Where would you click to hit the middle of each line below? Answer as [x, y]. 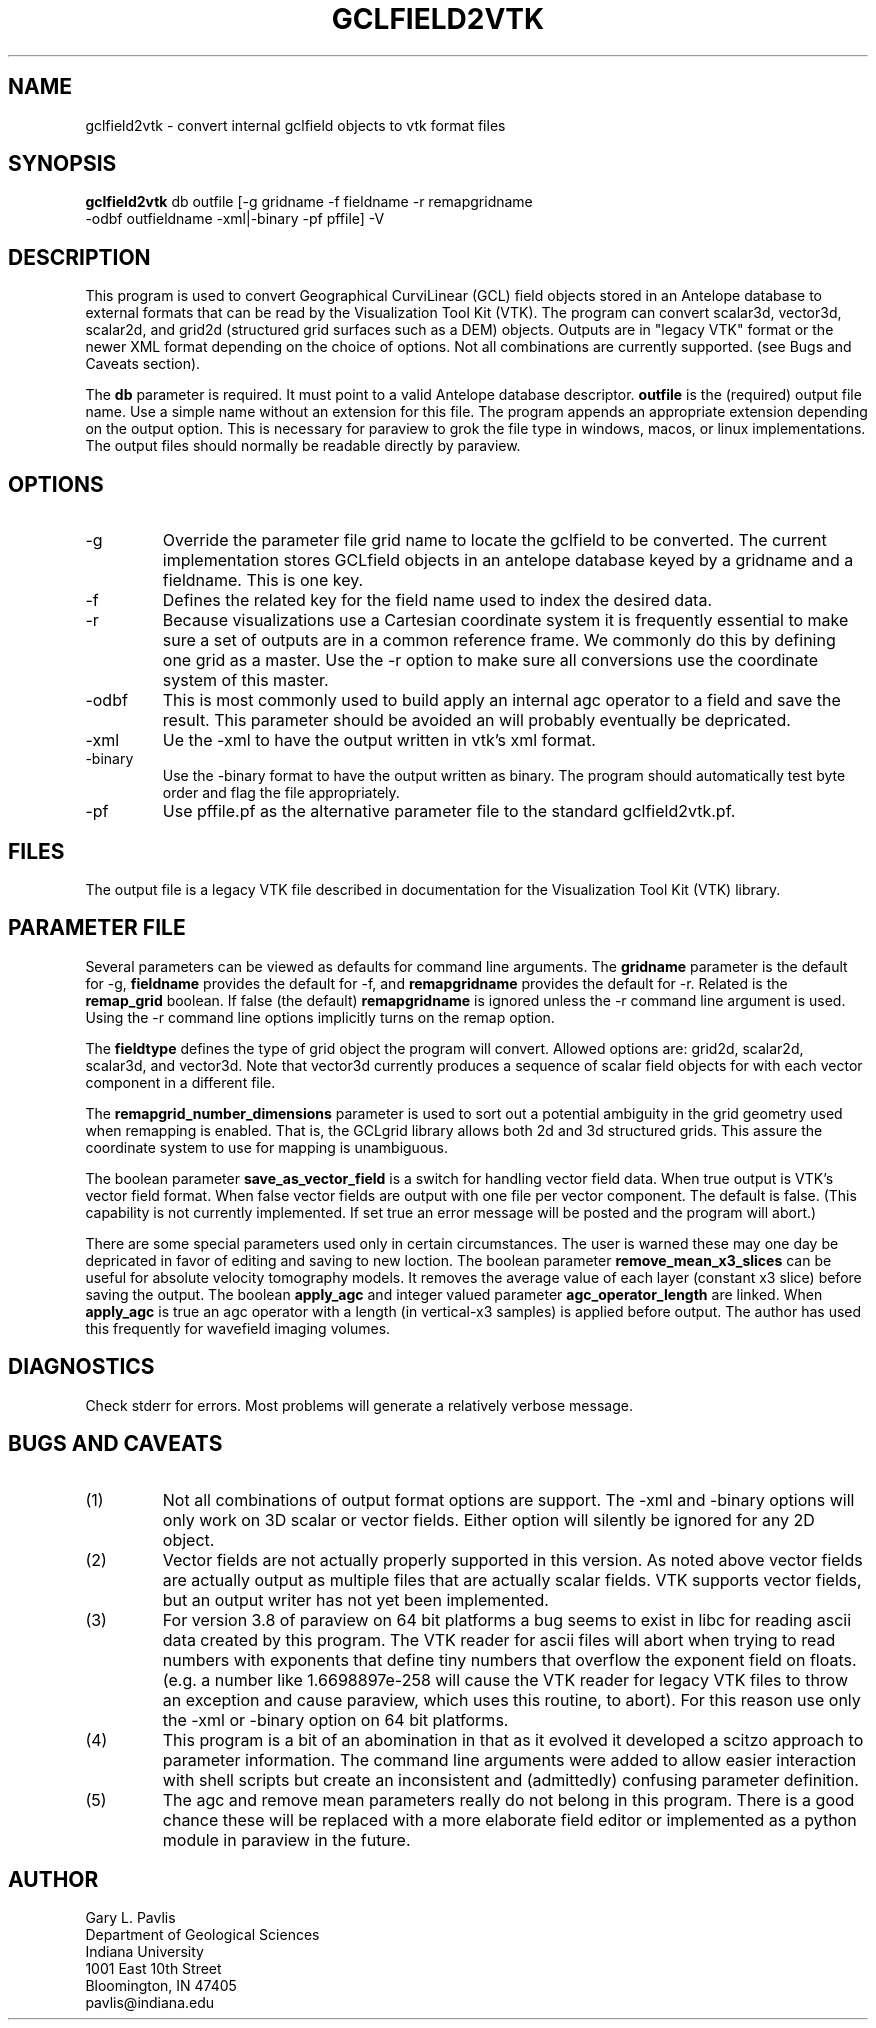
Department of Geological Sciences [202, 1935]
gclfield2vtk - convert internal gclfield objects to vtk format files [295, 125]
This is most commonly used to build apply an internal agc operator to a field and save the [501, 700]
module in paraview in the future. [286, 1839]
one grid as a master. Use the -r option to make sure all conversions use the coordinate [490, 660]
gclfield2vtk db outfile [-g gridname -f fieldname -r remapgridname [309, 202]
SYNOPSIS [62, 164]
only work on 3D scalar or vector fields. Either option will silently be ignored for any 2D [488, 1519]
